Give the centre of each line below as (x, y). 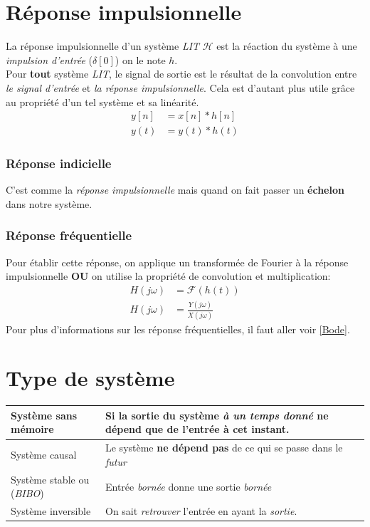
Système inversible (51, 511)
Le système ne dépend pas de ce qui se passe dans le (224, 448)
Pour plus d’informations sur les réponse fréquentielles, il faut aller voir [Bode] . (178, 329)
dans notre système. (49, 203)
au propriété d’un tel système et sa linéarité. (102, 101)
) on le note (140, 59)
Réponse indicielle (59, 163)
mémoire (32, 429)
